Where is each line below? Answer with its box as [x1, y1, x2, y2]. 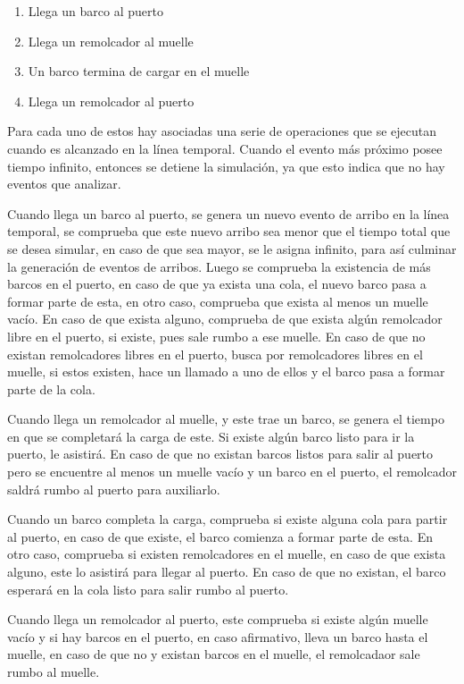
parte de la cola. [7, 379, 95, 398]
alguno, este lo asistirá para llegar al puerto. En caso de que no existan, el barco [7, 562, 446, 581]
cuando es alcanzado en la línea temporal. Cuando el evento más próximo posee [7, 139, 443, 157]
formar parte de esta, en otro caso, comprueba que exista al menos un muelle [7, 291, 428, 310]
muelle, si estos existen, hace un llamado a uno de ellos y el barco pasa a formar [7, 362, 445, 381]
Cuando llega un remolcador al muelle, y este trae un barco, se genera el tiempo [7, 410, 444, 428]
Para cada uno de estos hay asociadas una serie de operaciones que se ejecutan [7, 122, 437, 140]
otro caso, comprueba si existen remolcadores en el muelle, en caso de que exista [7, 545, 446, 563]
